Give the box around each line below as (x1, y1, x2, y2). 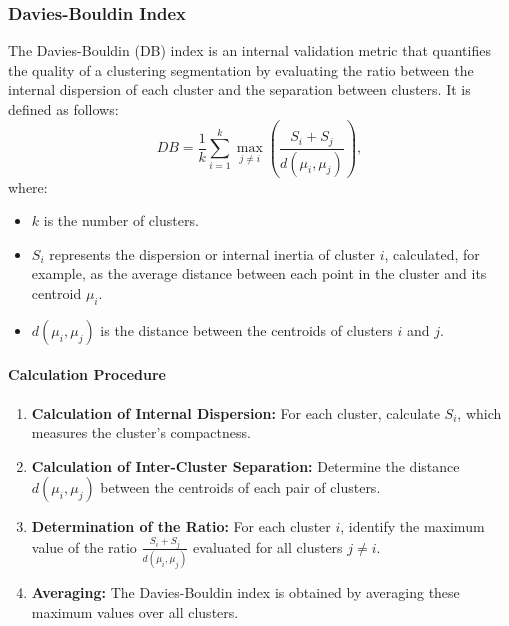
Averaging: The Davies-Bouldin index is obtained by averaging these (31, 582, 460, 603)
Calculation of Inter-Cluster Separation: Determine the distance (31, 455, 460, 476)
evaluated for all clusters (193, 536, 343, 557)
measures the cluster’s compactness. (31, 422, 251, 443)
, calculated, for (384, 243, 480, 264)
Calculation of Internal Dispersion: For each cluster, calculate (31, 402, 440, 423)
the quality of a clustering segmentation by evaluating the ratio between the (8, 59, 474, 80)
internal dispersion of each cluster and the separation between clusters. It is (8, 79, 471, 100)
